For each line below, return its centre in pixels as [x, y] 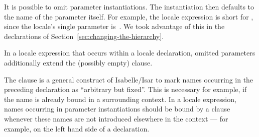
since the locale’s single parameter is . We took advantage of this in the [114, 26]
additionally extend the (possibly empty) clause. [78, 62]
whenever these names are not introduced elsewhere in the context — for [116, 118]
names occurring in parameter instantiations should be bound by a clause [117, 109]
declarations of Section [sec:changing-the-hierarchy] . [84, 36]
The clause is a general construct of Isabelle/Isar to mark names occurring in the [129, 79]
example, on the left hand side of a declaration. [77, 128]
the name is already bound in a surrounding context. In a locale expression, [120, 99]
